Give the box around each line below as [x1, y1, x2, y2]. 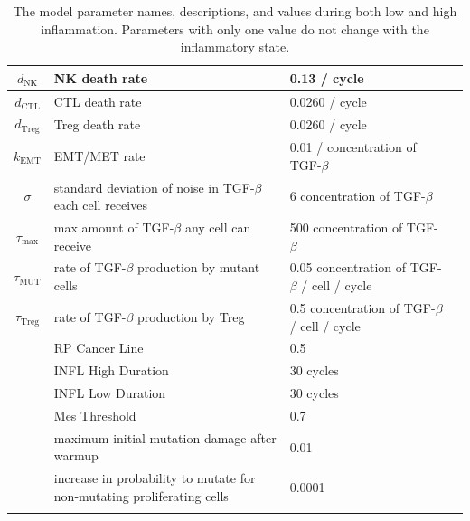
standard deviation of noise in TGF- [53, 177, 255, 196]
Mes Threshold [53, 405, 136, 424]
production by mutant [137, 258, 260, 277]
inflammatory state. [180, 37, 290, 56]
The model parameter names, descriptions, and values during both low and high [13, 2, 457, 20]
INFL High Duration [53, 361, 169, 380]
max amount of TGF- [53, 218, 174, 237]
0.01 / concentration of [289, 137, 417, 156]
